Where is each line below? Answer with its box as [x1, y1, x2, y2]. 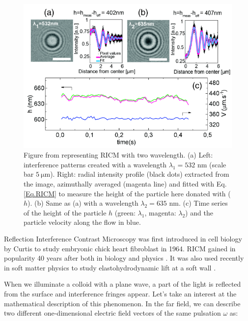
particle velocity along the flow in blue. [24, 217, 141, 227]
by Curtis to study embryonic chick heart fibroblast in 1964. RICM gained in [4, 243, 236, 253]
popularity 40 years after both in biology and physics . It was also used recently [4, 253, 244, 263]
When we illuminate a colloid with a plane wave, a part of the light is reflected [4, 279, 241, 289]
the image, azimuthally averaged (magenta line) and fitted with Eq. [24, 179, 227, 189]
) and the [185, 207, 213, 217]
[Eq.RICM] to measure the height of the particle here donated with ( [24, 188, 231, 198]
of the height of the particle [24, 207, 107, 217]
